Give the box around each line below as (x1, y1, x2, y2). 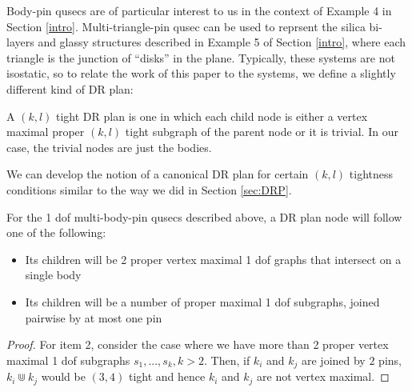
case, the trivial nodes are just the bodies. (6, 138, 212, 155)
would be (41, 368, 86, 385)
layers (6, 34, 34, 50)
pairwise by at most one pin (25, 309, 162, 326)
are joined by (301, 351, 366, 368)
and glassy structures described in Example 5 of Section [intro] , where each (38, 34, 406, 50)
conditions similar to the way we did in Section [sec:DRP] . (6, 181, 292, 198)
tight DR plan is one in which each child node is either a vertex (56, 107, 368, 124)
